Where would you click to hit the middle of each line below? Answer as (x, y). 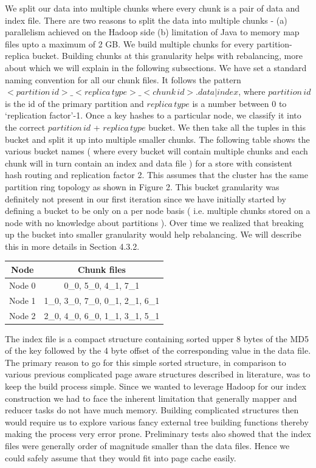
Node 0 (22, 285)
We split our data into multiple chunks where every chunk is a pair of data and (152, 8)
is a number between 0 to (239, 103)
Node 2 (22, 315)
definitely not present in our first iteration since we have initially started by (146, 198)
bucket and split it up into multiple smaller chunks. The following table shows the (157, 139)
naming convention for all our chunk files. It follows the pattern (123, 79)
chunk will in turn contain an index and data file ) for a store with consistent (149, 163)
